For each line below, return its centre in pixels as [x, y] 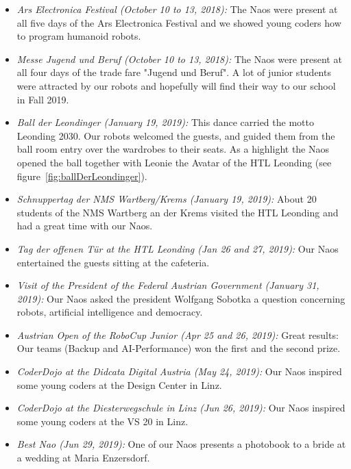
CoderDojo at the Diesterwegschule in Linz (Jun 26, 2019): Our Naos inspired [181, 408]
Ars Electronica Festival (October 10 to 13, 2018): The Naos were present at [177, 9]
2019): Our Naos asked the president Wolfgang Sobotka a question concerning [181, 298]
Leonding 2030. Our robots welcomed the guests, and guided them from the [176, 135]
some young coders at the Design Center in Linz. [119, 384]
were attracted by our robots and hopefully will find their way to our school [176, 85]
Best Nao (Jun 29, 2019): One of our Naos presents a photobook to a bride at [181, 444]
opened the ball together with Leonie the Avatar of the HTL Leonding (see [174, 162]
